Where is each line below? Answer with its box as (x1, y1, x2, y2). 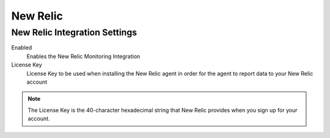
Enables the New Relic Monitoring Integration (26, 53, 141, 60)
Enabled (11, 44, 32, 51)
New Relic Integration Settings (11, 27, 137, 38)
